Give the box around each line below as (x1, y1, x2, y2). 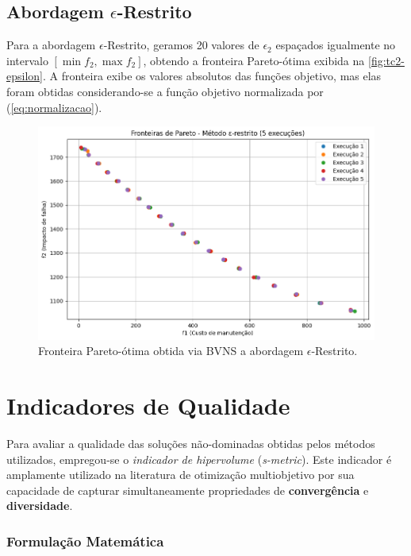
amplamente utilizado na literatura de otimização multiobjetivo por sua (6, 466, 355, 483)
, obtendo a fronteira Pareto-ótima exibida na (143, 52, 365, 68)
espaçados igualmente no (275, 37, 396, 53)
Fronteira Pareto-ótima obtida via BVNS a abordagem (38, 342, 304, 359)
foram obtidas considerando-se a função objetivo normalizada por (6, 83, 324, 99)
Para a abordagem (6, 37, 96, 53)
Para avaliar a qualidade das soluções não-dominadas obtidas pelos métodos (6, 435, 375, 452)
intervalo (6, 52, 48, 68)
